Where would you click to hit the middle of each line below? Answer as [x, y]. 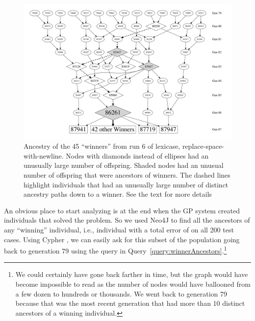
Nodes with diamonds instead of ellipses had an [137, 155]
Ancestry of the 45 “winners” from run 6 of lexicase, [102, 146]
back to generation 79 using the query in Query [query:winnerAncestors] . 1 [115, 250]
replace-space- [203, 146]
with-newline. [44, 155]
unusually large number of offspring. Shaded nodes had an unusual [124, 165]
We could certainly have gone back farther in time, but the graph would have [132, 274]
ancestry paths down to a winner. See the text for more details [118, 194]
